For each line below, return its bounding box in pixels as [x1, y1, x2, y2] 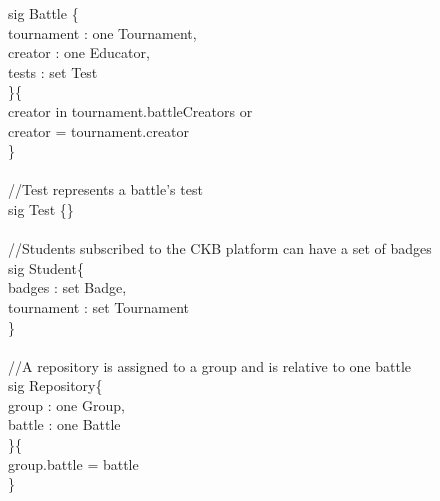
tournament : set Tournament [8, 296, 189, 317]
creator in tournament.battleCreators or [8, 100, 253, 121]
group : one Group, [8, 394, 125, 415]
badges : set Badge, [8, 277, 127, 298]
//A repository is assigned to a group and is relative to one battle [8, 355, 412, 376]
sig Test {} [8, 198, 74, 219]
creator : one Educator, [8, 42, 150, 63]
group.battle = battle [8, 453, 139, 474]
